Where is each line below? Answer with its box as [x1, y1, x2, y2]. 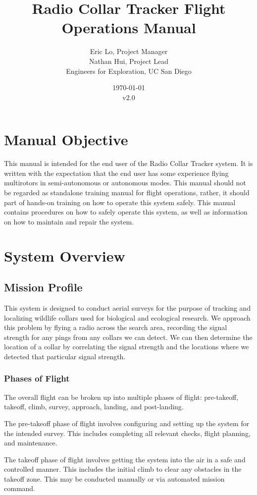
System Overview [4, 245, 125, 266]
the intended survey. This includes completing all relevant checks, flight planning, [4, 428, 251, 438]
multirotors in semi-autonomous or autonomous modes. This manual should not [4, 177, 246, 188]
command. [4, 483, 35, 494]
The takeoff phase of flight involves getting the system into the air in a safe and [4, 454, 246, 464]
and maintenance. [4, 438, 57, 448]
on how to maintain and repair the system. [4, 216, 134, 226]
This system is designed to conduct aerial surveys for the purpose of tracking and [4, 302, 251, 313]
